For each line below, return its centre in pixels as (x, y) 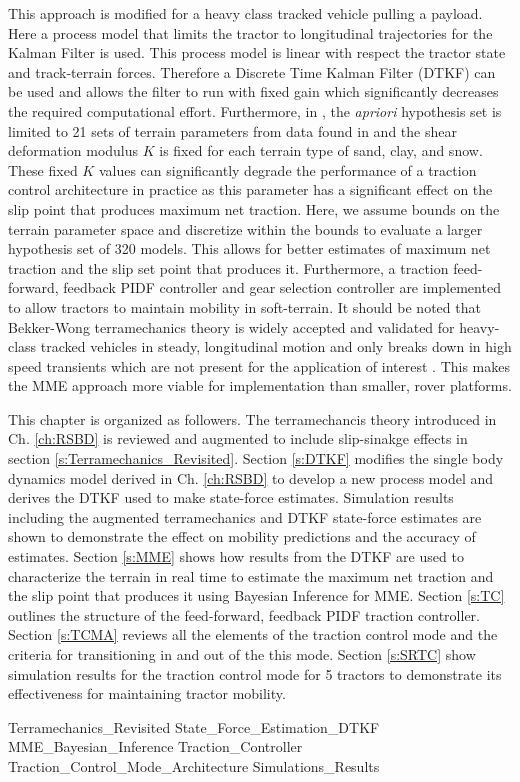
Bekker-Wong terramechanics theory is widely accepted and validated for (231, 326)
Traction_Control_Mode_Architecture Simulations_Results (194, 765)
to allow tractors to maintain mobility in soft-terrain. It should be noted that (244, 306)
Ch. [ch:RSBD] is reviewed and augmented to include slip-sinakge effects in (238, 438)
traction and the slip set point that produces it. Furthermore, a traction (228, 267)
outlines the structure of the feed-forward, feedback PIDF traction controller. (244, 614)
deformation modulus (73, 150)
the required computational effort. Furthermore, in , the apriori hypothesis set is (255, 110)
